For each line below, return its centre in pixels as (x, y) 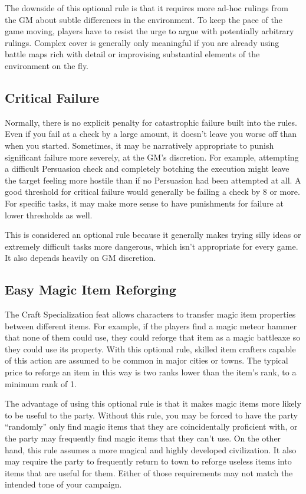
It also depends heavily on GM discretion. (80, 258)
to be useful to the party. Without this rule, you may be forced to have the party (151, 415)
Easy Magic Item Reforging (91, 289)
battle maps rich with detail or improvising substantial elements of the (132, 54)
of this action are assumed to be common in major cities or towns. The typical (147, 360)
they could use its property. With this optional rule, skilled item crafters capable (150, 349)
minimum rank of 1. (41, 383)
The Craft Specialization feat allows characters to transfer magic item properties (150, 314)
